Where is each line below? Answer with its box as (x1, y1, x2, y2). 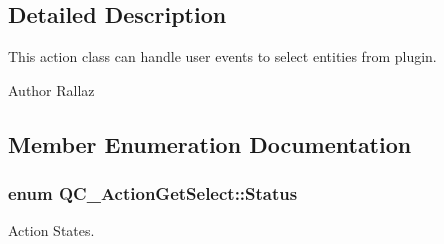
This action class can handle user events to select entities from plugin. (8, 46, 437, 67)
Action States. (8, 220, 95, 241)
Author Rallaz (8, 79, 95, 100)
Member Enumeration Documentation (8, 128, 412, 159)
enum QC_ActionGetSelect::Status (8, 181, 298, 206)
